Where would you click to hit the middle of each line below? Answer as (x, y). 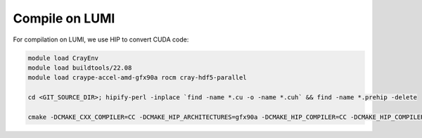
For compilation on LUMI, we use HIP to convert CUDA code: (101, 39)
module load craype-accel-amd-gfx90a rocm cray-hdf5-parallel (137, 78)
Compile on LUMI (64, 18)
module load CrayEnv (63, 58)
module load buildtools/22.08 (80, 68)
